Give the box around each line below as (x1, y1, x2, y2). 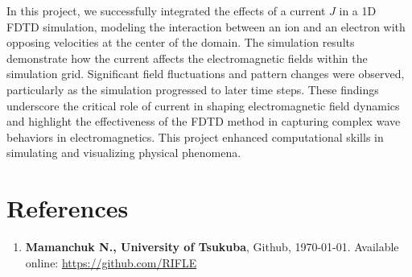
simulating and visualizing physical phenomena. (6, 144, 241, 161)
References (6, 192, 129, 225)
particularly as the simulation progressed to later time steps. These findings (6, 81, 379, 97)
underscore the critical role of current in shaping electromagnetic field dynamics (6, 97, 400, 114)
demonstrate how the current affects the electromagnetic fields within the (6, 49, 368, 66)
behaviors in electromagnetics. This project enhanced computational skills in (6, 128, 384, 145)
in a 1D (339, 2, 377, 19)
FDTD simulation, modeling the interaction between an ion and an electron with (6, 18, 406, 35)
